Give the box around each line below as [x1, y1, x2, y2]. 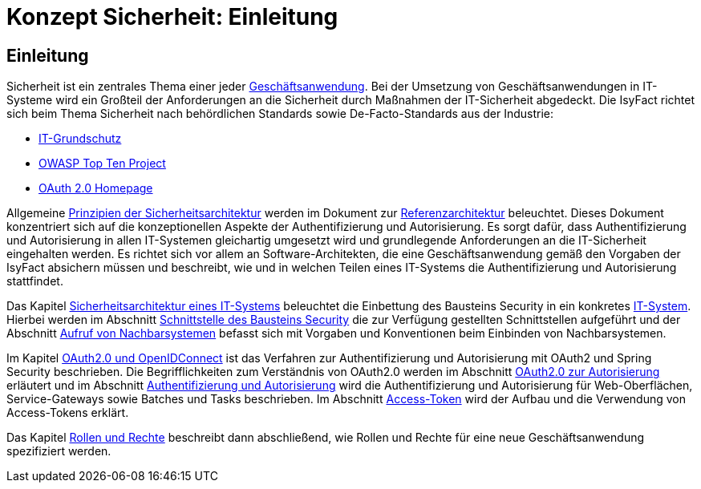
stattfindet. [6, 274, 63, 289]
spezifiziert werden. [6, 444, 111, 459]
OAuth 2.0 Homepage [38, 181, 153, 196]
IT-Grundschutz [38, 131, 122, 146]
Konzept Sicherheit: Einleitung [6, 3, 338, 30]
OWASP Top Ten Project [38, 156, 166, 171]
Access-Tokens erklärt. [6, 406, 129, 420]
